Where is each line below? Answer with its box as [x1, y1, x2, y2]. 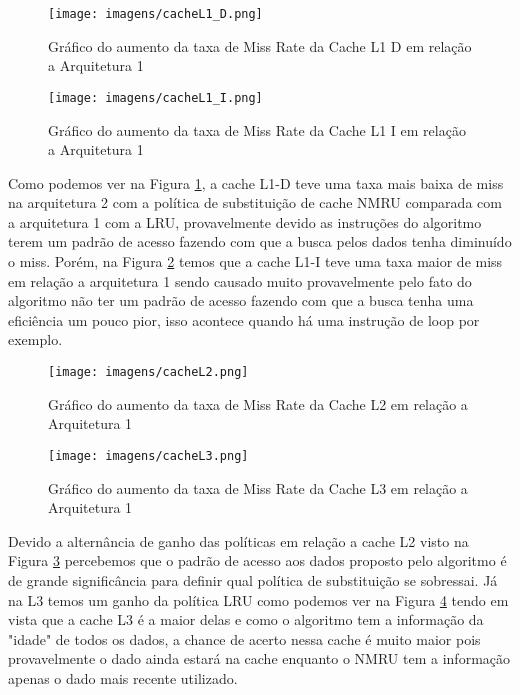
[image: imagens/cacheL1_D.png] [48, 7, 263, 21]
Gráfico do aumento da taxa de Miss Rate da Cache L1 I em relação [48, 119, 466, 140]
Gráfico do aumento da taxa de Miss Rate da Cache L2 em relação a [48, 393, 468, 414]
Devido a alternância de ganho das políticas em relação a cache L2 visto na [8, 530, 469, 551]
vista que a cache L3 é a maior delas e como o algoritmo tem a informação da [8, 609, 484, 630]
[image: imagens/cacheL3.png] [48, 448, 249, 463]
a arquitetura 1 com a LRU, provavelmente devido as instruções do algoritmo [8, 211, 482, 232]
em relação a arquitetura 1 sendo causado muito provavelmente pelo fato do [8, 270, 472, 291]
